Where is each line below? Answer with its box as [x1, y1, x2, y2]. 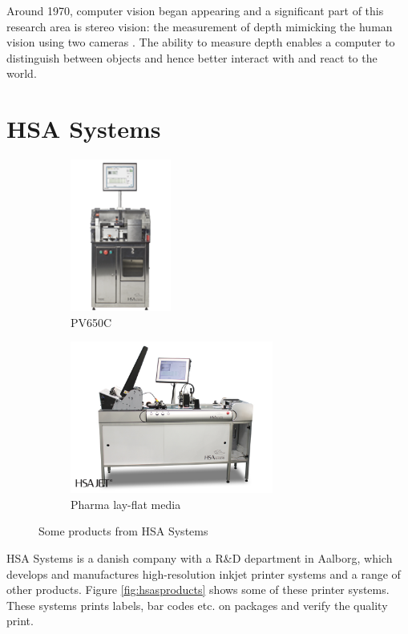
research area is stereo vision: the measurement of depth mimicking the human [6, 18, 393, 34]
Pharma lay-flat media [71, 495, 181, 512]
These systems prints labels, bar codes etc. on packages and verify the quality [6, 596, 388, 613]
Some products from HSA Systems [38, 523, 208, 539]
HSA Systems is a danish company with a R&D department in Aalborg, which [6, 550, 393, 566]
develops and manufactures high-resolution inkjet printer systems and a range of [6, 565, 401, 582]
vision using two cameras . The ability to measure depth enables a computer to [6, 34, 395, 50]
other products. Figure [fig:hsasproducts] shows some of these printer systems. [6, 581, 390, 598]
